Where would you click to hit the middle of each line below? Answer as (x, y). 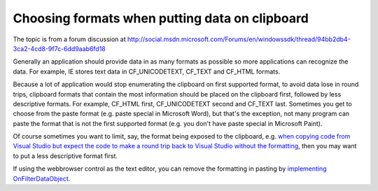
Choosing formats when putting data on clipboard (161, 18)
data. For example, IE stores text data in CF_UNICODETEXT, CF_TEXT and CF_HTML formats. (147, 71)
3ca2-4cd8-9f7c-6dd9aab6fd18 (59, 48)
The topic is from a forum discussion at (69, 39)
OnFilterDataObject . (42, 178)
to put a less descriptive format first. (65, 156)
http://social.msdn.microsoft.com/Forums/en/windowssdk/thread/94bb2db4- (239, 39)
